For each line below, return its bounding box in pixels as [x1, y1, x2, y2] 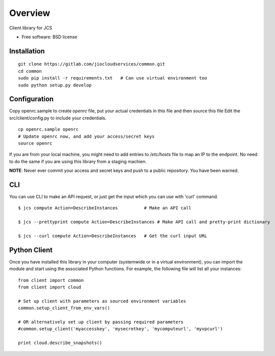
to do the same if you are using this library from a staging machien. [9, 158, 147, 164]
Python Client [9, 246, 53, 254]
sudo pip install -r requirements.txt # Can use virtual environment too [18, 75, 207, 81]
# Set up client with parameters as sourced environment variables [18, 298, 186, 304]
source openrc [18, 140, 52, 146]
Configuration [9, 95, 54, 103]
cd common [18, 68, 42, 74]
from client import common [18, 277, 84, 283]
